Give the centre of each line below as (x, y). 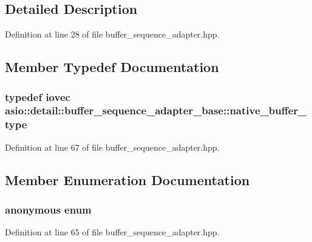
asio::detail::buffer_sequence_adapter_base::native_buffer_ (156, 110)
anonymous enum (48, 209)
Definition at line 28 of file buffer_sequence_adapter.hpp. (112, 34)
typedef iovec (38, 96)
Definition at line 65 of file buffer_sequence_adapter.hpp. (112, 232)
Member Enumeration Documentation (127, 179)
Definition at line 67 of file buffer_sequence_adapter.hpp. (112, 147)
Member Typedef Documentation (112, 67)
